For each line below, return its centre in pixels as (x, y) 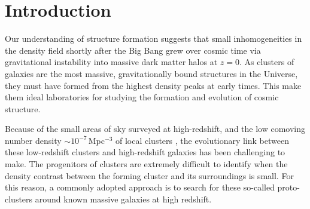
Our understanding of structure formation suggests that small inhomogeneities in (154, 39)
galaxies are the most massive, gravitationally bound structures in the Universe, (151, 73)
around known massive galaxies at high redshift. (123, 199)
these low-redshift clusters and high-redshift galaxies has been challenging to (145, 152)
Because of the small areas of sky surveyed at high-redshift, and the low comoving (155, 129)
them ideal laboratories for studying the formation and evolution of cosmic (142, 97)
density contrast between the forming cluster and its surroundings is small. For (149, 175)
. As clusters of (267, 62)
